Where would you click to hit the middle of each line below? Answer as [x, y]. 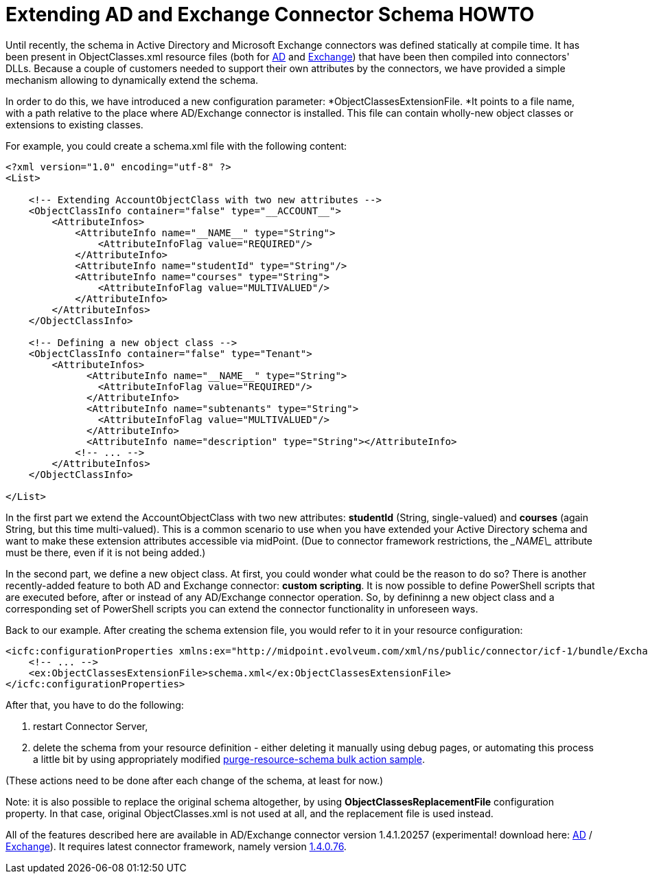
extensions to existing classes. [74, 124]
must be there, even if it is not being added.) [106, 552]
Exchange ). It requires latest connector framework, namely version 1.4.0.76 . [176, 846]
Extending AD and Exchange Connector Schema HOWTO [270, 14]
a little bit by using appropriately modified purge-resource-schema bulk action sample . [229, 759]
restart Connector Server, [91, 726]
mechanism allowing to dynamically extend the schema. [132, 80]
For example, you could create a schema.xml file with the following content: [176, 146]
